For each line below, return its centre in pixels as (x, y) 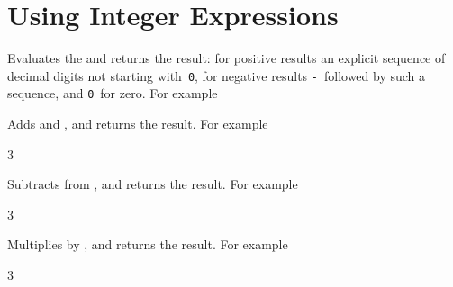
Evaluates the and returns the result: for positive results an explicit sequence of (226, 58)
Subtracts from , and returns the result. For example (153, 184)
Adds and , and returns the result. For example (138, 124)
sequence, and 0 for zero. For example (113, 93)
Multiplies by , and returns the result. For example (148, 244)
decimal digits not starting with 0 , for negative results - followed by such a (217, 75)
